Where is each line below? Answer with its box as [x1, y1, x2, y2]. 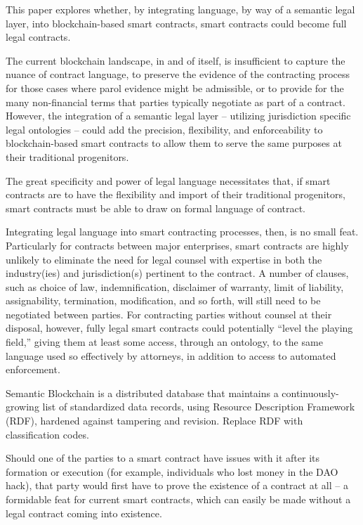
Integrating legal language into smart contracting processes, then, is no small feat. [6, 224, 359, 239]
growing [6, 399, 39, 414]
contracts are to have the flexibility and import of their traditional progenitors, [6, 187, 345, 202]
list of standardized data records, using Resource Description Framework [42, 399, 355, 414]
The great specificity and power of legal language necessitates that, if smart [6, 173, 331, 188]
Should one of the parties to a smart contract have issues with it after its [6, 451, 320, 465]
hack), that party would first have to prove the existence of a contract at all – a [6, 478, 348, 493]
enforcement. [6, 362, 60, 377]
